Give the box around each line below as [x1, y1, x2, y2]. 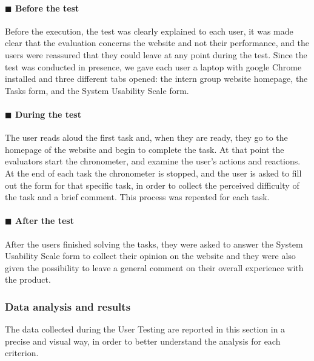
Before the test [15, 1, 79, 14]
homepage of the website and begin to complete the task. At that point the [5, 143, 284, 155]
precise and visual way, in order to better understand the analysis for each [5, 334, 281, 347]
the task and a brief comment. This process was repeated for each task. [5, 191, 270, 203]
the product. [5, 273, 51, 286]
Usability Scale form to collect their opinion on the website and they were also [5, 249, 296, 262]
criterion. [5, 346, 39, 359]
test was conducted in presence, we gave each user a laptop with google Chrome [5, 60, 302, 73]
